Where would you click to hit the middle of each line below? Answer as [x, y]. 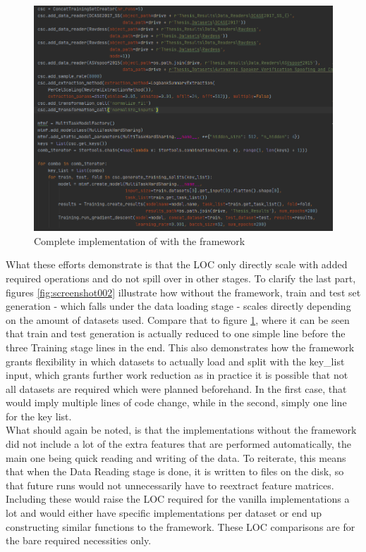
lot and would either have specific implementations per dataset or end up [164, 513]
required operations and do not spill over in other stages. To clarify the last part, [181, 278]
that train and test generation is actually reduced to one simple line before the [176, 333]
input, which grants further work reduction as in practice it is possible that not [177, 375]
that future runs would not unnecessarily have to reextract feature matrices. [170, 485]
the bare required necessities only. [79, 540]
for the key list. [39, 416]
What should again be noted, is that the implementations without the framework [181, 430]
